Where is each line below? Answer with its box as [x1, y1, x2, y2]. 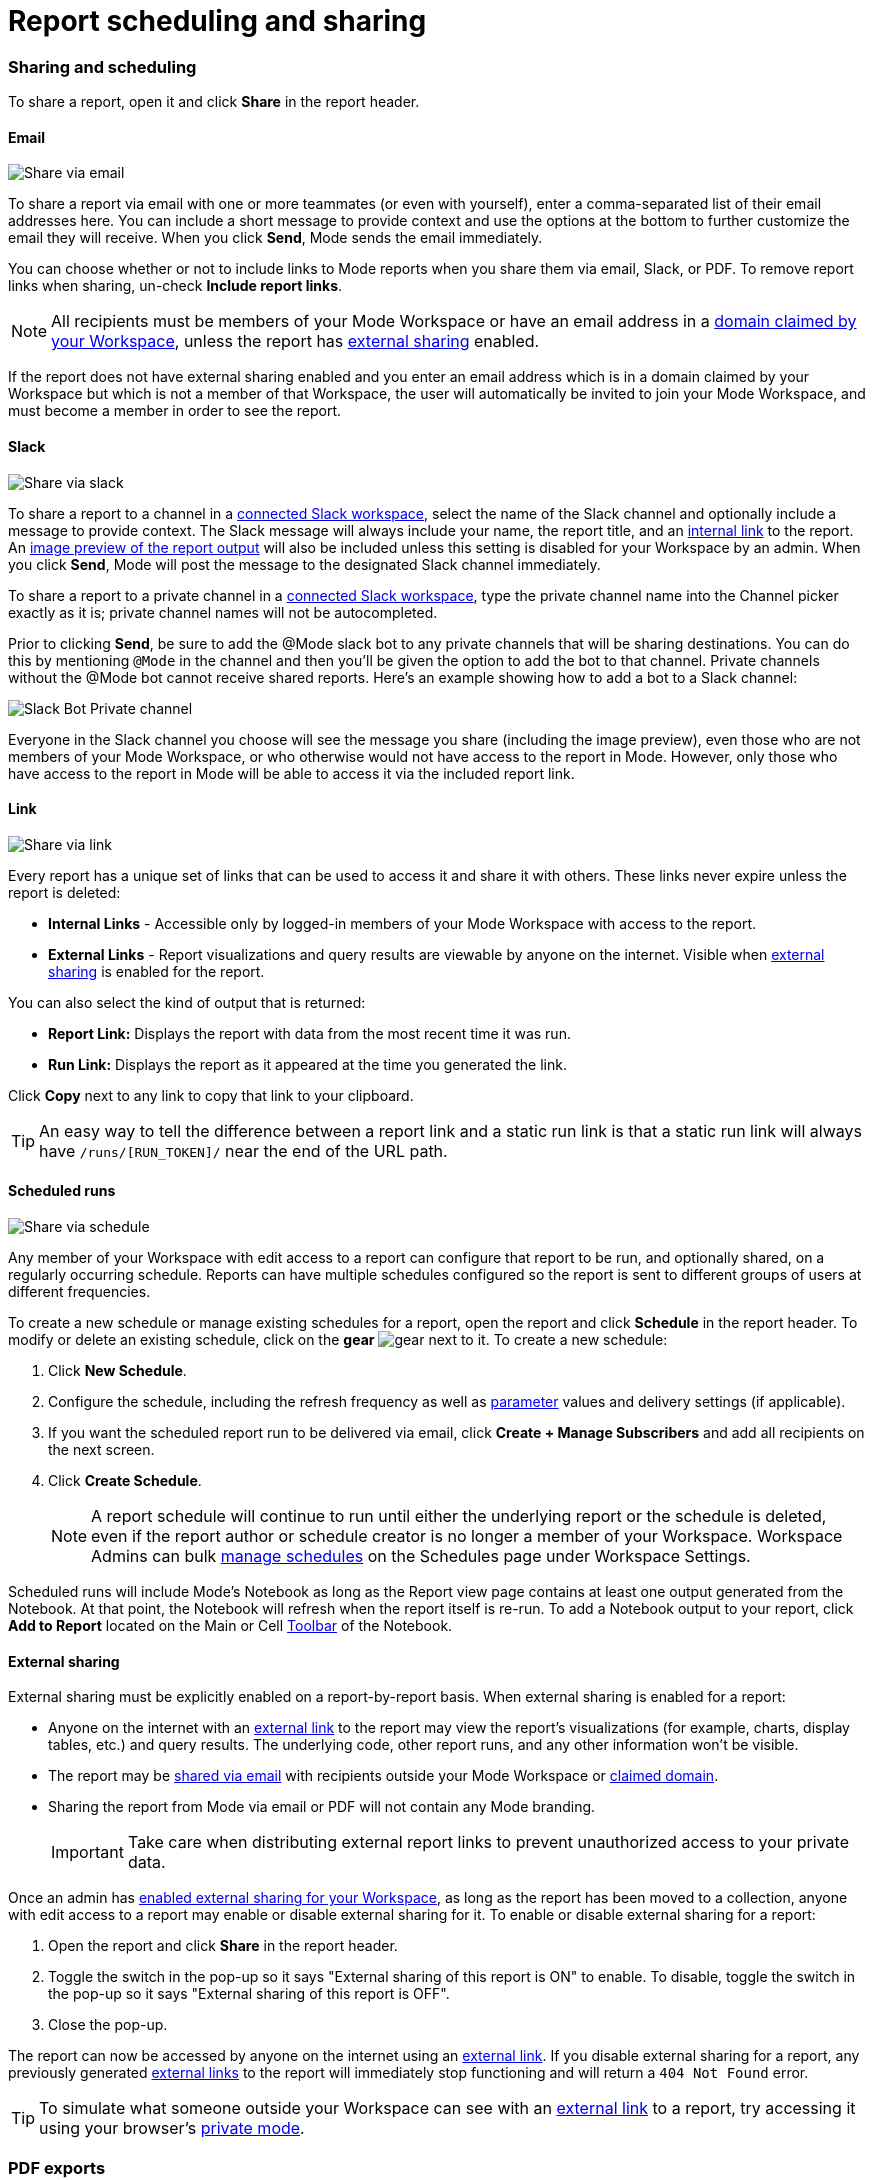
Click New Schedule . [48, 1362, 187, 1379]
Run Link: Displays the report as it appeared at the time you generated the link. [48, 1055, 567, 1073]
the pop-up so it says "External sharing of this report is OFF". [48, 1985, 450, 2003]
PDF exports [8, 2157, 106, 2178]
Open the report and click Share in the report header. [48, 1937, 398, 1955]
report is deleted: [8, 883, 121, 901]
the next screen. [48, 1441, 155, 1458]
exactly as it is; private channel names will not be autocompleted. [8, 603, 438, 621]
